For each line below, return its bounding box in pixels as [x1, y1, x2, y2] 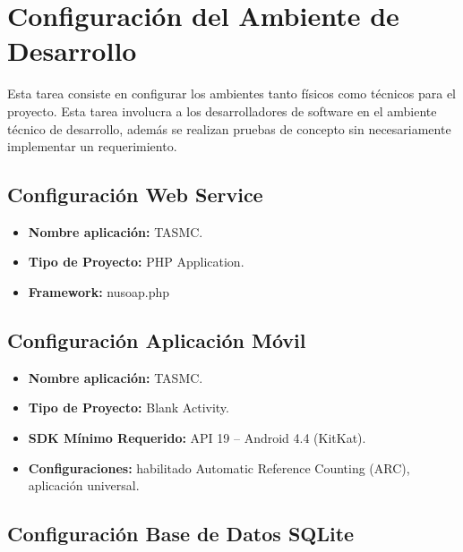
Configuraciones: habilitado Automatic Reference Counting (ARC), [28, 458, 410, 477]
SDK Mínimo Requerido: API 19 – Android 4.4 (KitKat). [28, 429, 366, 447]
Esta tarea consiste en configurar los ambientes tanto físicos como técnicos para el [7, 84, 457, 103]
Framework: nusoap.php [28, 283, 170, 301]
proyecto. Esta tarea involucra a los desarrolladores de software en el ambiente [7, 101, 437, 120]
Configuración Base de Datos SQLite [7, 520, 355, 548]
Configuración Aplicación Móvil [7, 327, 306, 354]
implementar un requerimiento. [7, 137, 177, 156]
